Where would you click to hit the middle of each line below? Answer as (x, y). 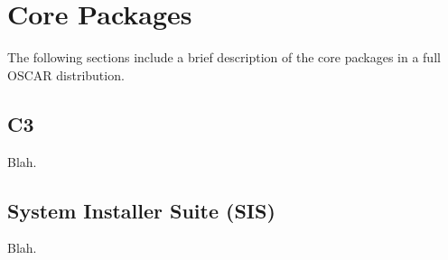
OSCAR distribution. (66, 74)
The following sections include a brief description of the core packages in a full (224, 57)
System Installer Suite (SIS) (141, 210)
